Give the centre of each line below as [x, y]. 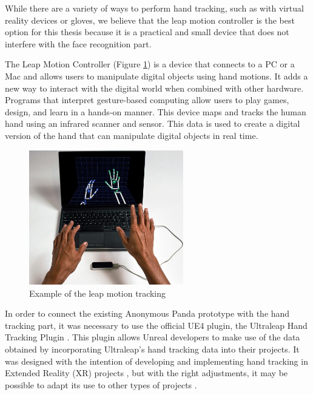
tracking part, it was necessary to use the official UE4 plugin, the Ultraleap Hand [156, 325]
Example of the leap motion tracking [98, 293]
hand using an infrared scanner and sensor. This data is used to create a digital [153, 123]
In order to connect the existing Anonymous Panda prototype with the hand [147, 313]
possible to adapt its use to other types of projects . [101, 384]
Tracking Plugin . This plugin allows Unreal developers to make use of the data [153, 337]
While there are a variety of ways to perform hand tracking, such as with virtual [154, 8]
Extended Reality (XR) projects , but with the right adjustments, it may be [146, 373]
